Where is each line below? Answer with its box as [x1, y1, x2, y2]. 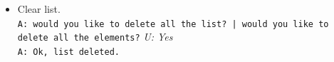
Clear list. [17, 1, 61, 16]
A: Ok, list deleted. [17, 46, 120, 57]
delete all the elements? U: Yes [17, 29, 173, 44]
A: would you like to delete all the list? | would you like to [17, 19, 329, 29]
